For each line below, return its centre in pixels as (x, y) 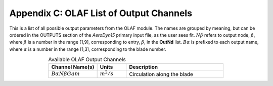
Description (144, 67)
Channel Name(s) (73, 67)
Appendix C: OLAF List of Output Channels (101, 13)
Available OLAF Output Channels (87, 59)
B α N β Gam (66, 74)
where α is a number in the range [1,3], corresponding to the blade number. (88, 49)
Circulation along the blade (161, 74)
